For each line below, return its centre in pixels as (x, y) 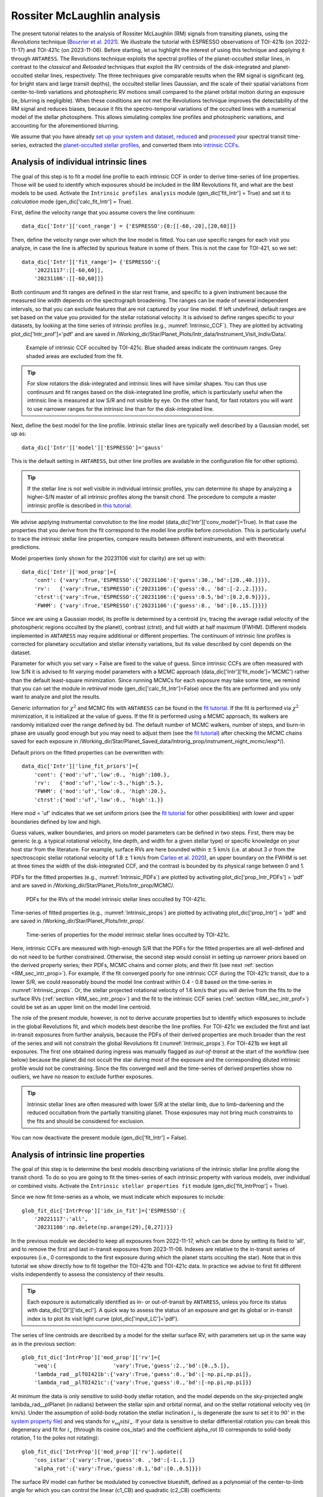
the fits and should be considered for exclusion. (86, 1121)
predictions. (26, 547)
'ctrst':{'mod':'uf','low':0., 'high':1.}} (99, 800)
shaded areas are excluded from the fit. (75, 356)
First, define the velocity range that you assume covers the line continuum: (103, 213)
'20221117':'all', (61, 1219)
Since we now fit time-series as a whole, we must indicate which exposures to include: (118, 1197)
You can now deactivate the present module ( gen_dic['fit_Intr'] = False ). (99, 1138)
